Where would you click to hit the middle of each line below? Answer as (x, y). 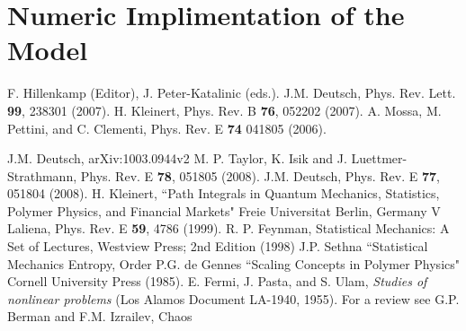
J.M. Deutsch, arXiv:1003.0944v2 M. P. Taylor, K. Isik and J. (177, 158)
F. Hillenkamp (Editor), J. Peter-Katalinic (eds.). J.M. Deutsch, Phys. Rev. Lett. (232, 93)
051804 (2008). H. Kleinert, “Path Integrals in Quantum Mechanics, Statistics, (224, 193)
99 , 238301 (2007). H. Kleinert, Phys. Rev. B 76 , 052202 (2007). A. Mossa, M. (224, 110)
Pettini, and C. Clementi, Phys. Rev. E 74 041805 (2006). (167, 128)
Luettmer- (379, 158)
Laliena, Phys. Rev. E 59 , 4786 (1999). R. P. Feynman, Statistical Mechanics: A (229, 228)
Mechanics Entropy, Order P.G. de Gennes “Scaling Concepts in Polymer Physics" (233, 263)
